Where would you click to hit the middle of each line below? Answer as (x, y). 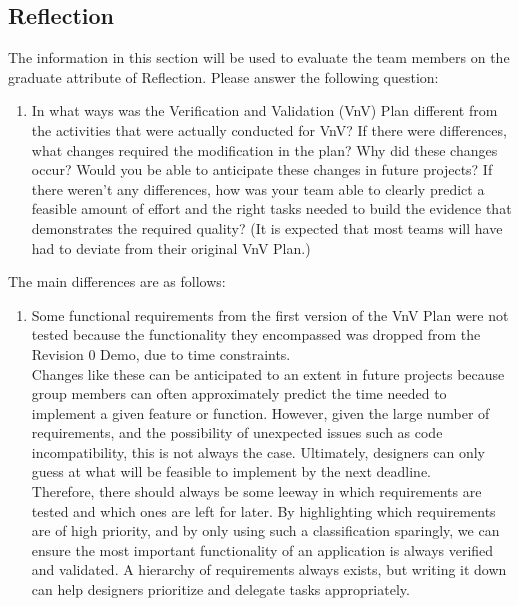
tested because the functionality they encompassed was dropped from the (256, 334)
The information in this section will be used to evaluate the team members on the (259, 57)
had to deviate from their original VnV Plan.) (171, 247)
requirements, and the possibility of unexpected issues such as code (237, 432)
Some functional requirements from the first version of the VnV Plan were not (270, 314)
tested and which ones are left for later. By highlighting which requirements (263, 510)
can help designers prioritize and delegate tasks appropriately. (220, 589)
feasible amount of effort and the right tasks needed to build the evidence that (271, 208)
